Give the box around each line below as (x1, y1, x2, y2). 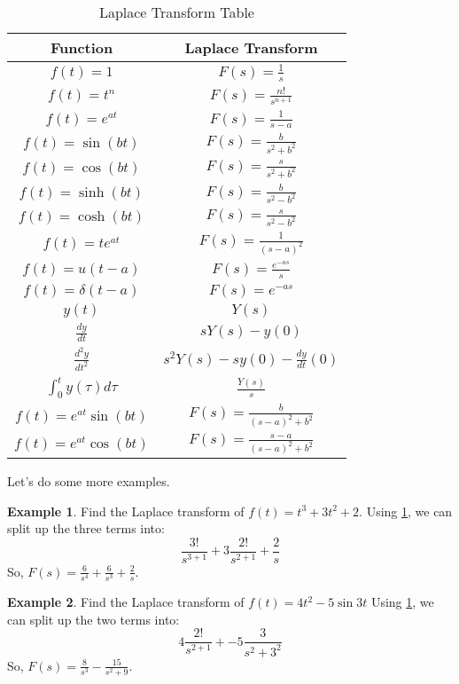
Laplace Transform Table (98, 2, 254, 22)
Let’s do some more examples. (7, 472, 170, 491)
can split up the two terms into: (7, 609, 180, 628)
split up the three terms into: (7, 519, 165, 538)
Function (50, 37, 113, 58)
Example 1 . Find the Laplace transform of (7, 501, 245, 520)
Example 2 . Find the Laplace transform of (7, 593, 245, 611)
